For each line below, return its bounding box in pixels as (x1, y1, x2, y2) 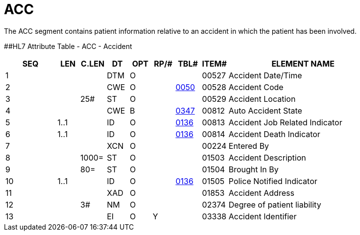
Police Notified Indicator (228, 176, 317, 186)
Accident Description (228, 152, 306, 163)
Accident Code (228, 82, 284, 92)
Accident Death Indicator (228, 129, 320, 139)
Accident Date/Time (228, 70, 302, 80)
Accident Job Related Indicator (228, 117, 342, 127)
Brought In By (228, 164, 279, 174)
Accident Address (228, 188, 294, 198)
